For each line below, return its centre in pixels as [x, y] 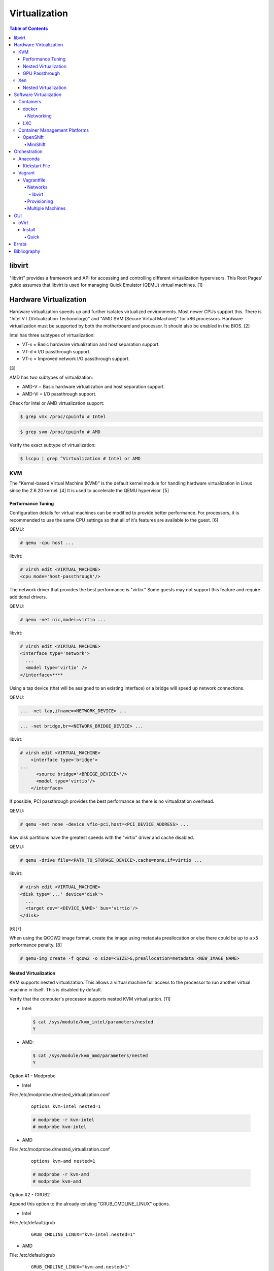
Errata [20, 244]
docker [30, 109]
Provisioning [40, 201]
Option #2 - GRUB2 [30, 1195]
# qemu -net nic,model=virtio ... [63, 620]
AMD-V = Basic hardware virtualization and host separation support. [93, 387]
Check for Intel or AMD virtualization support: [57, 403]
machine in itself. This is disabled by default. [56, 989]
